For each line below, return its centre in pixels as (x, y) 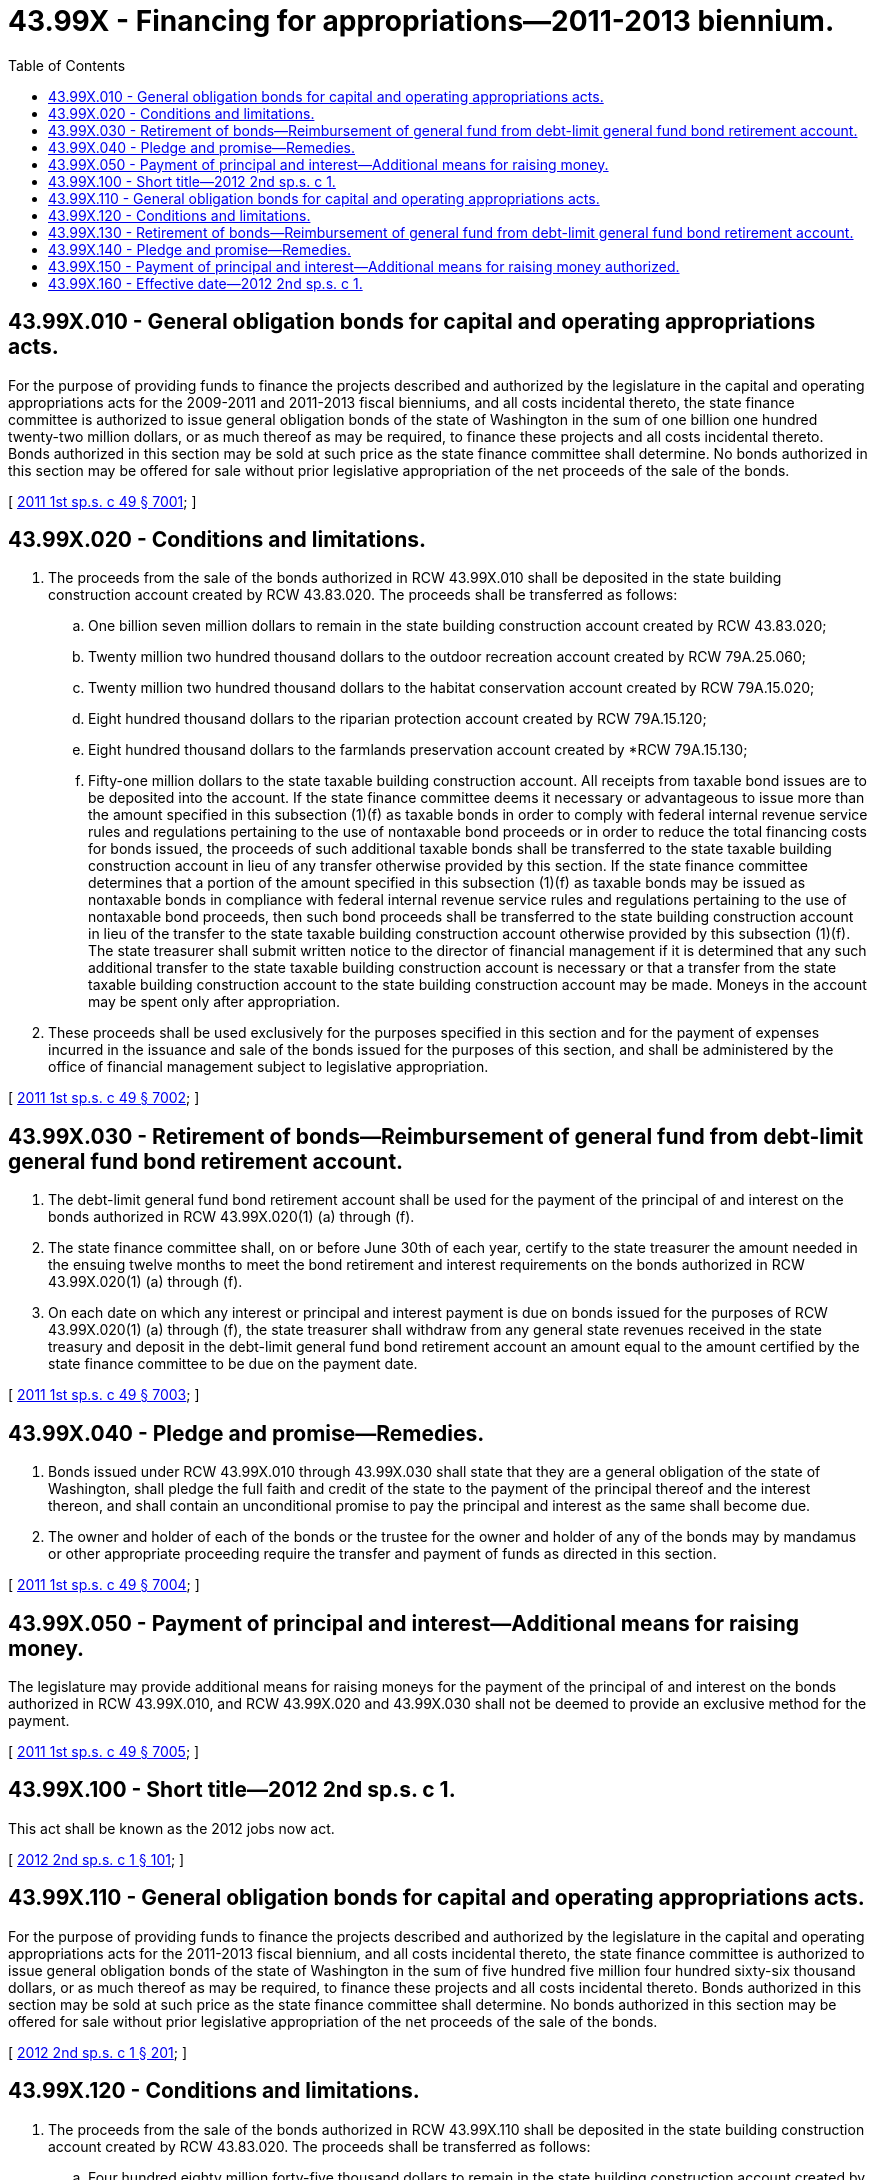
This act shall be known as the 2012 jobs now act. (171, 1828)
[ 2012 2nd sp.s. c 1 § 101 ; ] (96, 1859)
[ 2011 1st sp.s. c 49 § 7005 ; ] (104, 1751)
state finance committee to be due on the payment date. (233, 1364)
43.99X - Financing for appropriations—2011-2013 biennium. (421, 21)
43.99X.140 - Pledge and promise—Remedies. (200, 249)
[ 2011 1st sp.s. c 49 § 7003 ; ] (104, 1395)
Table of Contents (67, 65)
